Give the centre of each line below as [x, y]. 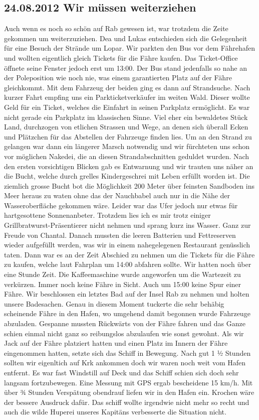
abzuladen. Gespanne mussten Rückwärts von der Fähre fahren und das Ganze [125, 323]
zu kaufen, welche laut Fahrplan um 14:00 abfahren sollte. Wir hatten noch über [128, 264]
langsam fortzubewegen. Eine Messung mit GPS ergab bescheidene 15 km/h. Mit [128, 382]
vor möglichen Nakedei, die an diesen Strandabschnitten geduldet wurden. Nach [127, 156]
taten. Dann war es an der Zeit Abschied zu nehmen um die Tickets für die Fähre [129, 254]
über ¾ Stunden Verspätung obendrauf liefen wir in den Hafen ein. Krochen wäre [129, 392]
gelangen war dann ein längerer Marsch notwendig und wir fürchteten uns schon [127, 146]
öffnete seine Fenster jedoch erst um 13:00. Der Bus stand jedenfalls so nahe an [125, 67]
